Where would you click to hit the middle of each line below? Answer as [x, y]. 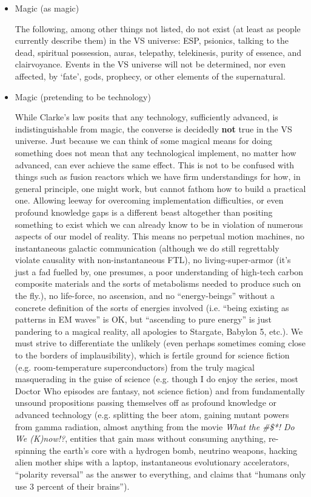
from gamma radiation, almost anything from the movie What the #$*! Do [155, 426]
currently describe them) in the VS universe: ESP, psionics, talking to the [152, 40]
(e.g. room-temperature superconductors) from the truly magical [135, 367]
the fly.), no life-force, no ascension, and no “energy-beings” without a [145, 296]
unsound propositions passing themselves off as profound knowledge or [146, 403]
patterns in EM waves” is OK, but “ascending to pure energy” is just [143, 319]
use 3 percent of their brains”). [72, 486]
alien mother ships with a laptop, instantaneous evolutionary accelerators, [152, 462]
